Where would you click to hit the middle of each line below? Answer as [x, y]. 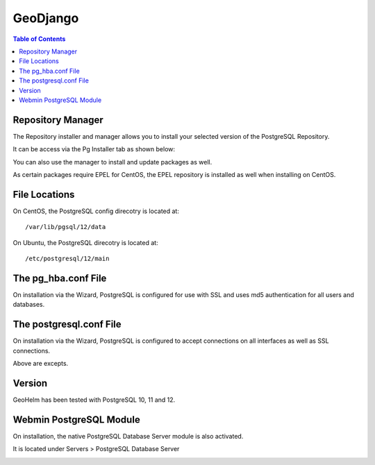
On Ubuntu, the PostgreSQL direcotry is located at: [86, 242]
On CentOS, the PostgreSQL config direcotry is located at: [96, 211]
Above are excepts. [41, 364]
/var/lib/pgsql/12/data [66, 227]
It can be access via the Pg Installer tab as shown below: [94, 149]
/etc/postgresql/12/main [67, 259]
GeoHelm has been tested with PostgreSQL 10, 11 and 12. [94, 400]
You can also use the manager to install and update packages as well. [112, 162]
